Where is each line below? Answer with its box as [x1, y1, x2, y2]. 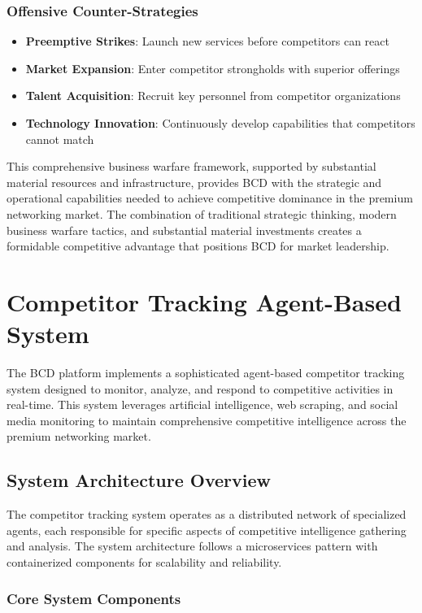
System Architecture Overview [7, 467, 271, 493]
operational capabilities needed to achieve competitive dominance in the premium [7, 189, 413, 207]
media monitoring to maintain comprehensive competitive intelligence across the [7, 411, 407, 428]
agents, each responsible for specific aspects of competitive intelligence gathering [7, 521, 407, 538]
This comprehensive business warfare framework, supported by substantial [7, 158, 376, 175]
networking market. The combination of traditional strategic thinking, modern [7, 205, 397, 222]
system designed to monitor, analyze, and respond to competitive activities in [7, 380, 394, 397]
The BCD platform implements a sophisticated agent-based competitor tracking [7, 364, 405, 381]
